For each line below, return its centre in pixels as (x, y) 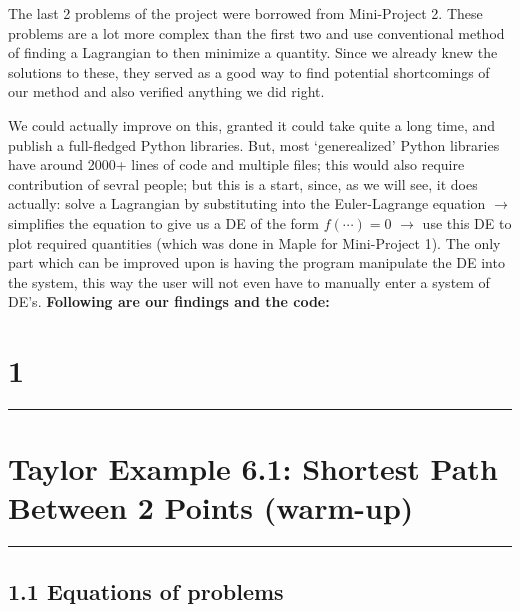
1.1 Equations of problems (146, 590)
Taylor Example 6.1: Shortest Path (253, 468)
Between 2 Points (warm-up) (211, 507)
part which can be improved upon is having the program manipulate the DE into (256, 262)
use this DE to (467, 222)
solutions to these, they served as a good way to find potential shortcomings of (249, 71)
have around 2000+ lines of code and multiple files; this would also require (236, 164)
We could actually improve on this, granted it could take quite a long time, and (252, 124)
